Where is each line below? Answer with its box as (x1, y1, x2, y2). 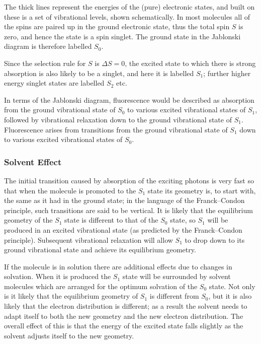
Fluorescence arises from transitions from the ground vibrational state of (4, 124, 228, 134)
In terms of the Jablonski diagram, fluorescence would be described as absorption (4, 94, 254, 105)
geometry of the (4, 215, 53, 225)
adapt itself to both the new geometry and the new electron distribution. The (4, 310, 243, 321)
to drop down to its (185, 234, 245, 245)
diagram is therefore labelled (4, 41, 92, 51)
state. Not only (209, 281, 255, 291)
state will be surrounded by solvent (122, 271, 231, 282)
